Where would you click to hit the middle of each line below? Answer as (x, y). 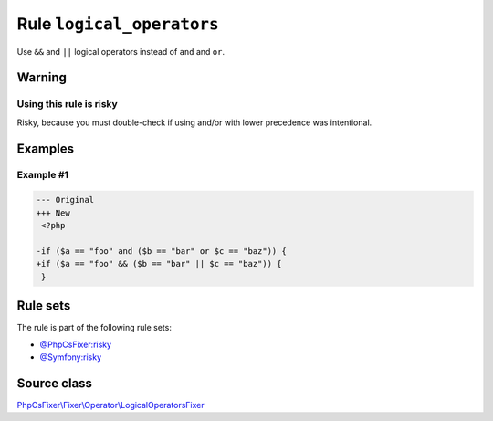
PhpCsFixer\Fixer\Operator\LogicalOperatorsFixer (110, 405)
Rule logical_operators (118, 24)
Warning (42, 78)
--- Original (65, 200)
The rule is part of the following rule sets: (94, 328)
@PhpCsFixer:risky (76, 344)
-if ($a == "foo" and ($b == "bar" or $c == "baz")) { (161, 251)
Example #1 (42, 175)
